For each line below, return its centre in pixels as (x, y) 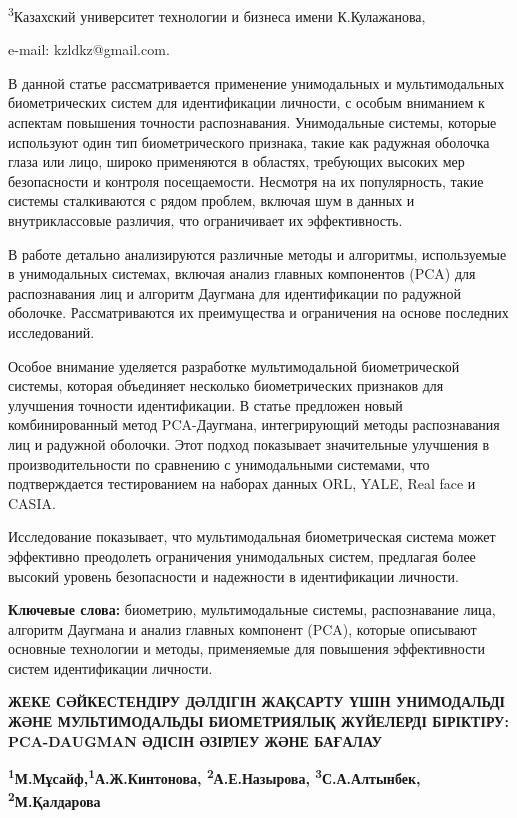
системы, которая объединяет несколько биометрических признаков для (226, 385)
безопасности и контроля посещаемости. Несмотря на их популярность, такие (246, 180)
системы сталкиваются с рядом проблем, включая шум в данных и (211, 200)
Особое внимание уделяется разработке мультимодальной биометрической (234, 365)
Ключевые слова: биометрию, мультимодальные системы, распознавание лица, (252, 609)
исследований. (51, 331)
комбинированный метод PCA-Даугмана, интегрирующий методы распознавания (254, 424)
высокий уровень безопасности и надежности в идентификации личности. (233, 575)
